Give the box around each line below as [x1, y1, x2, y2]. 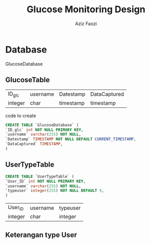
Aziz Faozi [75, 20, 97, 27]
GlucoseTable [5, 76, 50, 84]
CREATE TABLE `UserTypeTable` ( [5, 174, 74, 179]
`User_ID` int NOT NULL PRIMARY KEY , [5, 179, 86, 184]
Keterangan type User [5, 230, 77, 239]
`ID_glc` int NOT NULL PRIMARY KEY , [5, 127, 83, 132]
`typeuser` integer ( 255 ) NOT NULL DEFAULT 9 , [5, 188, 104, 193]
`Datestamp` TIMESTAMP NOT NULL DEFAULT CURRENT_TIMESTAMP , [5, 137, 137, 142]
